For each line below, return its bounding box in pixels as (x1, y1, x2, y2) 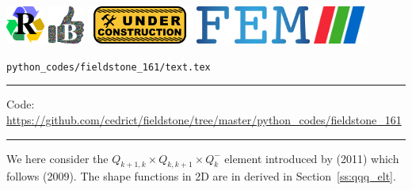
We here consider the (6, 150, 109, 166)
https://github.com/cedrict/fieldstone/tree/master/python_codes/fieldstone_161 (6, 112, 402, 128)
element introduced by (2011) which (224, 150, 399, 166)
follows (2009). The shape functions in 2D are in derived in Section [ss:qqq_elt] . (6, 168, 396, 184)
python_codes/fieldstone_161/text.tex (6, 61, 211, 73)
